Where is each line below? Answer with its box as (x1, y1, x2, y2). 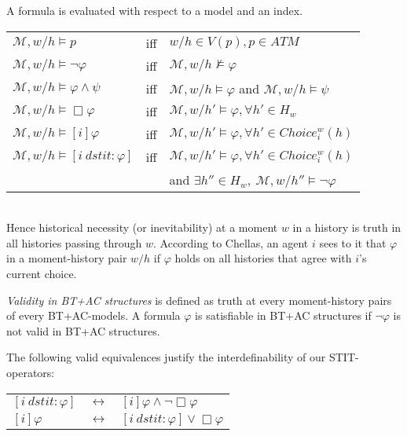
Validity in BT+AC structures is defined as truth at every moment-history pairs (6, 291, 392, 308)
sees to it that (319, 234, 387, 251)
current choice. (6, 265, 77, 281)
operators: (6, 364, 55, 380)
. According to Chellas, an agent (153, 234, 309, 251)
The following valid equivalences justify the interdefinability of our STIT (6, 349, 356, 365)
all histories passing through (6, 234, 142, 251)
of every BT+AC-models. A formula (6, 307, 181, 324)
